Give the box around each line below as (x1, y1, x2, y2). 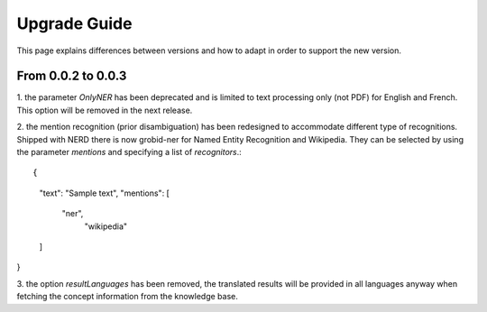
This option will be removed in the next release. (16, 105, 193, 115)
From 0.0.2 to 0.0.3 (16, 69, 127, 84)
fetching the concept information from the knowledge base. (16, 291, 239, 302)
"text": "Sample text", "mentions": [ (39, 188, 170, 198)
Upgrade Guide (16, 14, 133, 33)
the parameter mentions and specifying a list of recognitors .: (16, 147, 243, 158)
